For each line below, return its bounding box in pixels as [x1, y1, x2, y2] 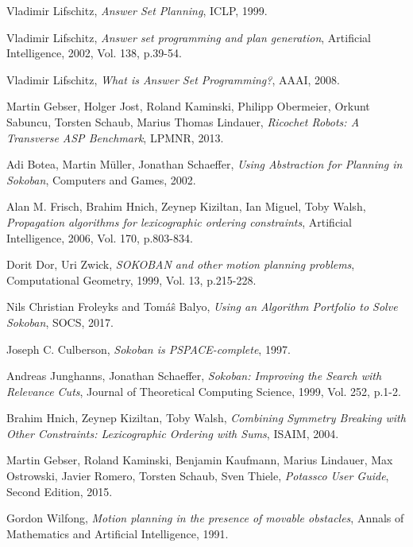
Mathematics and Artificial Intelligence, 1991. [6, 525, 229, 541]
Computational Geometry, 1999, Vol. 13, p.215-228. [6, 271, 257, 288]
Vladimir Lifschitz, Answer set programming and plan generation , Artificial [6, 29, 371, 45]
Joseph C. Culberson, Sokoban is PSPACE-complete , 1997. [6, 340, 291, 357]
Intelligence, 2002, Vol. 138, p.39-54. [6, 45, 182, 61]
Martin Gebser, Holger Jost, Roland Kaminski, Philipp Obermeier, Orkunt [6, 98, 370, 114]
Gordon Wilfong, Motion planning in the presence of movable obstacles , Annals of [6, 510, 404, 526]
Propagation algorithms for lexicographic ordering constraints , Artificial [6, 213, 352, 230]
